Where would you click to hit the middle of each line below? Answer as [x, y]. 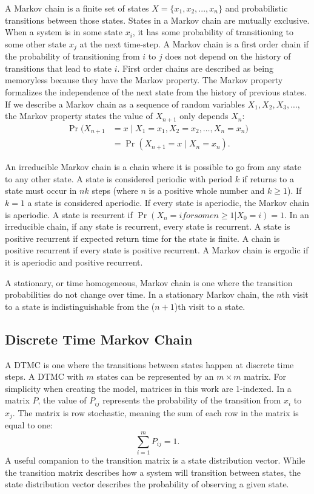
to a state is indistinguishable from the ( [80, 306]
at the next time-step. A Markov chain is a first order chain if [194, 43]
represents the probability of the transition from [192, 400]
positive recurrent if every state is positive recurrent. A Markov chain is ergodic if [157, 250]
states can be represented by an [155, 376]
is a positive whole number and [207, 190]
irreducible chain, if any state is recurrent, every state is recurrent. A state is [148, 226]
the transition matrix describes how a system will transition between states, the [153, 472]
